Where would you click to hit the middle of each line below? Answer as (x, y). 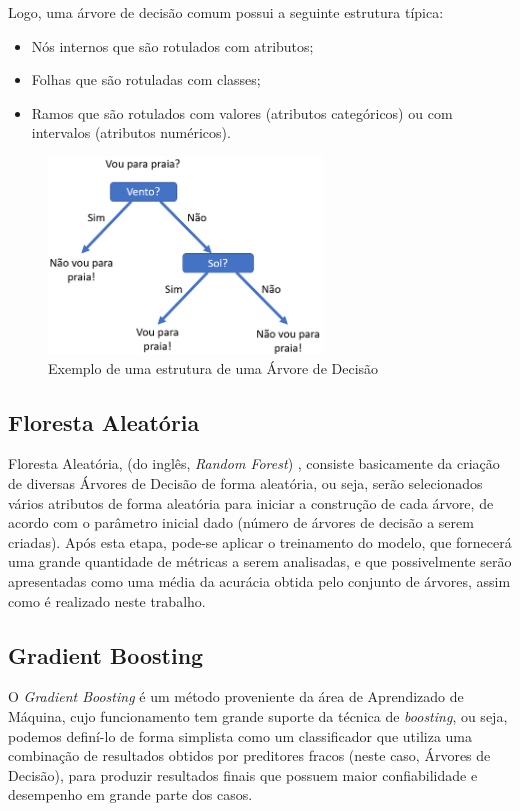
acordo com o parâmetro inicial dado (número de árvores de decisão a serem (241, 522)
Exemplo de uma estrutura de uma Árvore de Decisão (213, 367)
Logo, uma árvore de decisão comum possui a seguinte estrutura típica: (226, 12)
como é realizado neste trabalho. (107, 600)
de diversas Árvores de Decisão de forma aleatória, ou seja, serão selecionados (245, 483)
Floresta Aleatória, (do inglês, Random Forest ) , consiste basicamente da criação (254, 463)
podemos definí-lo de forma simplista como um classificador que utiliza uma (240, 735)
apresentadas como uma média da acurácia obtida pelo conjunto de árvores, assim (259, 580)
